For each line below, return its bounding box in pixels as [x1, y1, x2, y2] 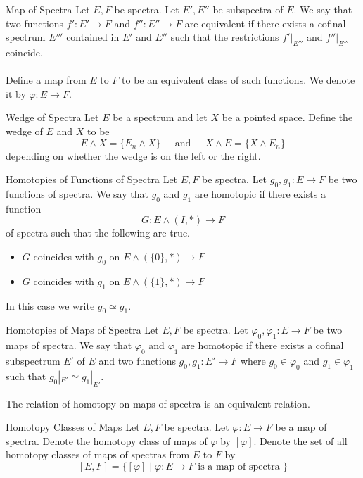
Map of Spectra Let [6, 2, 90, 16]
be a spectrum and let [113, 110, 208, 125]
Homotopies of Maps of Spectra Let [6, 322, 159, 337]
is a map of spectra [198, 461, 280, 472]
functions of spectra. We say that [6, 186, 148, 201]
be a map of [275, 420, 327, 434]
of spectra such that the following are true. [6, 225, 190, 240]
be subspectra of [212, 2, 284, 16]
